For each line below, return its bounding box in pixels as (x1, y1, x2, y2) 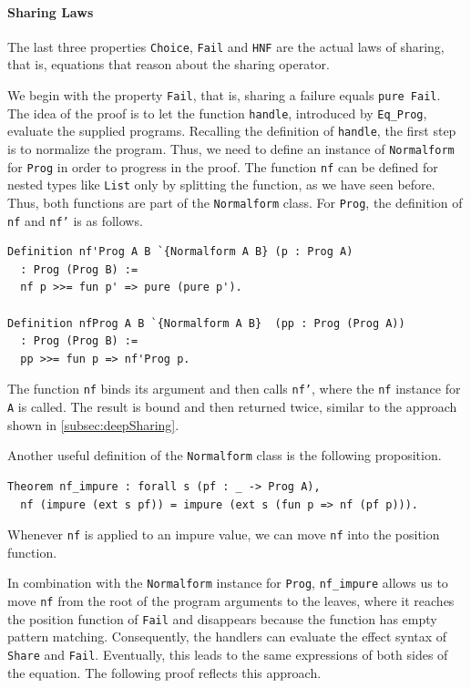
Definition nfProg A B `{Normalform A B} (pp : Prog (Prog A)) (7, 316, 405, 330)
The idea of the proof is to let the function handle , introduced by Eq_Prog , (7, 103, 427, 122)
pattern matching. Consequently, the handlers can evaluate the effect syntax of (7, 627, 447, 646)
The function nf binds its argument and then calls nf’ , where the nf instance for (7, 379, 461, 398)
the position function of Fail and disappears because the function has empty (7, 609, 437, 628)
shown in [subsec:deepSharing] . (7, 415, 179, 434)
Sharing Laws (7, 2, 94, 21)
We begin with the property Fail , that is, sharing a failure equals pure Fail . (7, 86, 441, 105)
